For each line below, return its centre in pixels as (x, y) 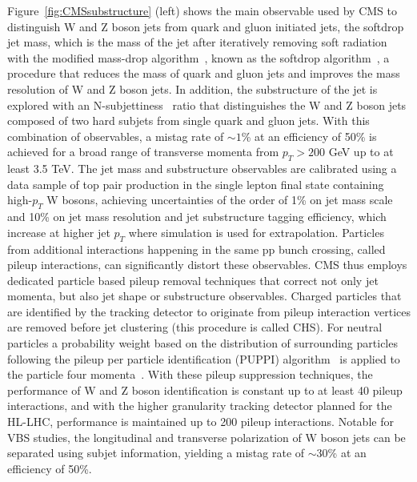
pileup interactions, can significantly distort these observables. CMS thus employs (207, 265)
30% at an (341, 453)
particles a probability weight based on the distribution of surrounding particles (202, 343)
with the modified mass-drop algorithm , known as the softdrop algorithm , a (198, 57)
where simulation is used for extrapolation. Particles (256, 232)
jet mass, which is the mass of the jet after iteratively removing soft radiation (197, 42)
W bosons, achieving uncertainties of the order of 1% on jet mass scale (220, 200)
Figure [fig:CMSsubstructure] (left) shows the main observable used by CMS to (202, 10)
